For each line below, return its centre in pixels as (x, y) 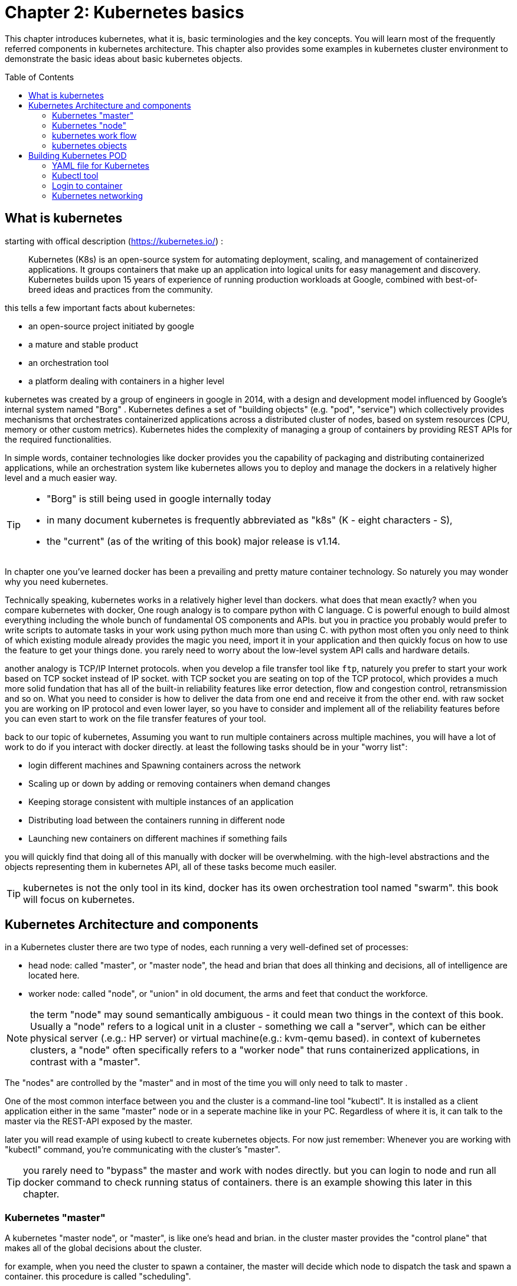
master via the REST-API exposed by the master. (99, 1121)
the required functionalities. (58, 439)
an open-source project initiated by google (111, 326)
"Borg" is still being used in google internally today (159, 498)
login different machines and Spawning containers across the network (165, 765)
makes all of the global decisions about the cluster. (103, 1248)
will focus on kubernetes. (79, 899)
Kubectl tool (75, 175)
